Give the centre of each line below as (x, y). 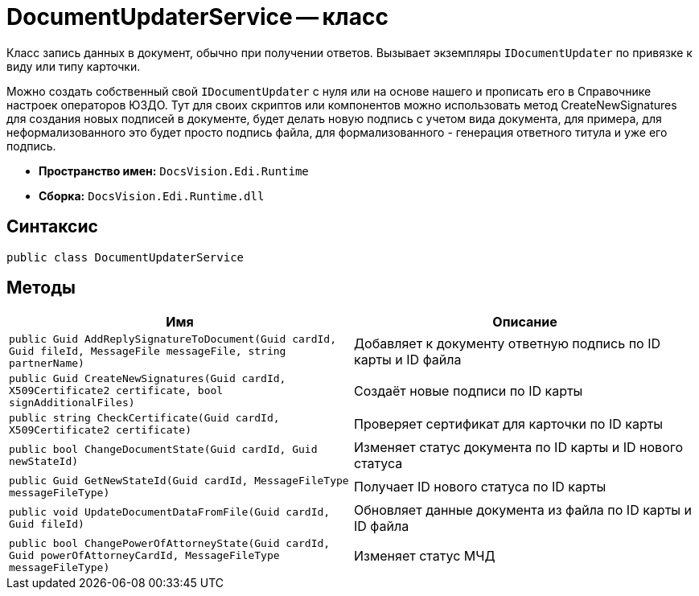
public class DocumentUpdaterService (125, 257)
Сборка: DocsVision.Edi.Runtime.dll (152, 195)
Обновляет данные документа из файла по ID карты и (523, 510)
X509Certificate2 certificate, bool (116, 391)
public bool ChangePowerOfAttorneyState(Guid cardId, (170, 544)
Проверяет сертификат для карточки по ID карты (509, 424)
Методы (41, 288)
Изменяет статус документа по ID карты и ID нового (519, 448)
